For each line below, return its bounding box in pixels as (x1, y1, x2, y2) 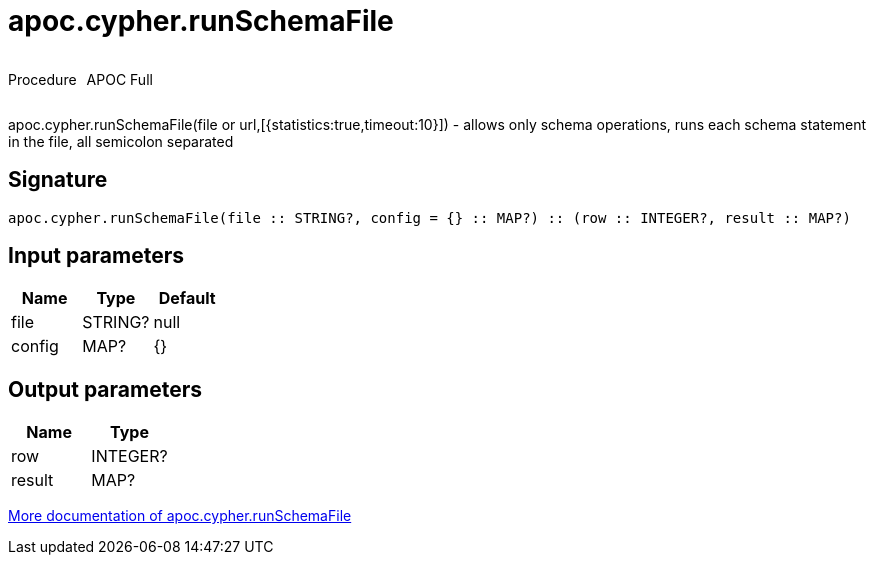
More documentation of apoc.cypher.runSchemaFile (8, 507, 352, 525)
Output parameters (8, 376, 202, 402)
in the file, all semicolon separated (8, 132, 234, 150)
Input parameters (8, 243, 185, 269)
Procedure (8, 70, 77, 88)
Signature (8, 167, 108, 193)
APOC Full (86, 70, 153, 88)
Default (158, 288, 216, 309)
